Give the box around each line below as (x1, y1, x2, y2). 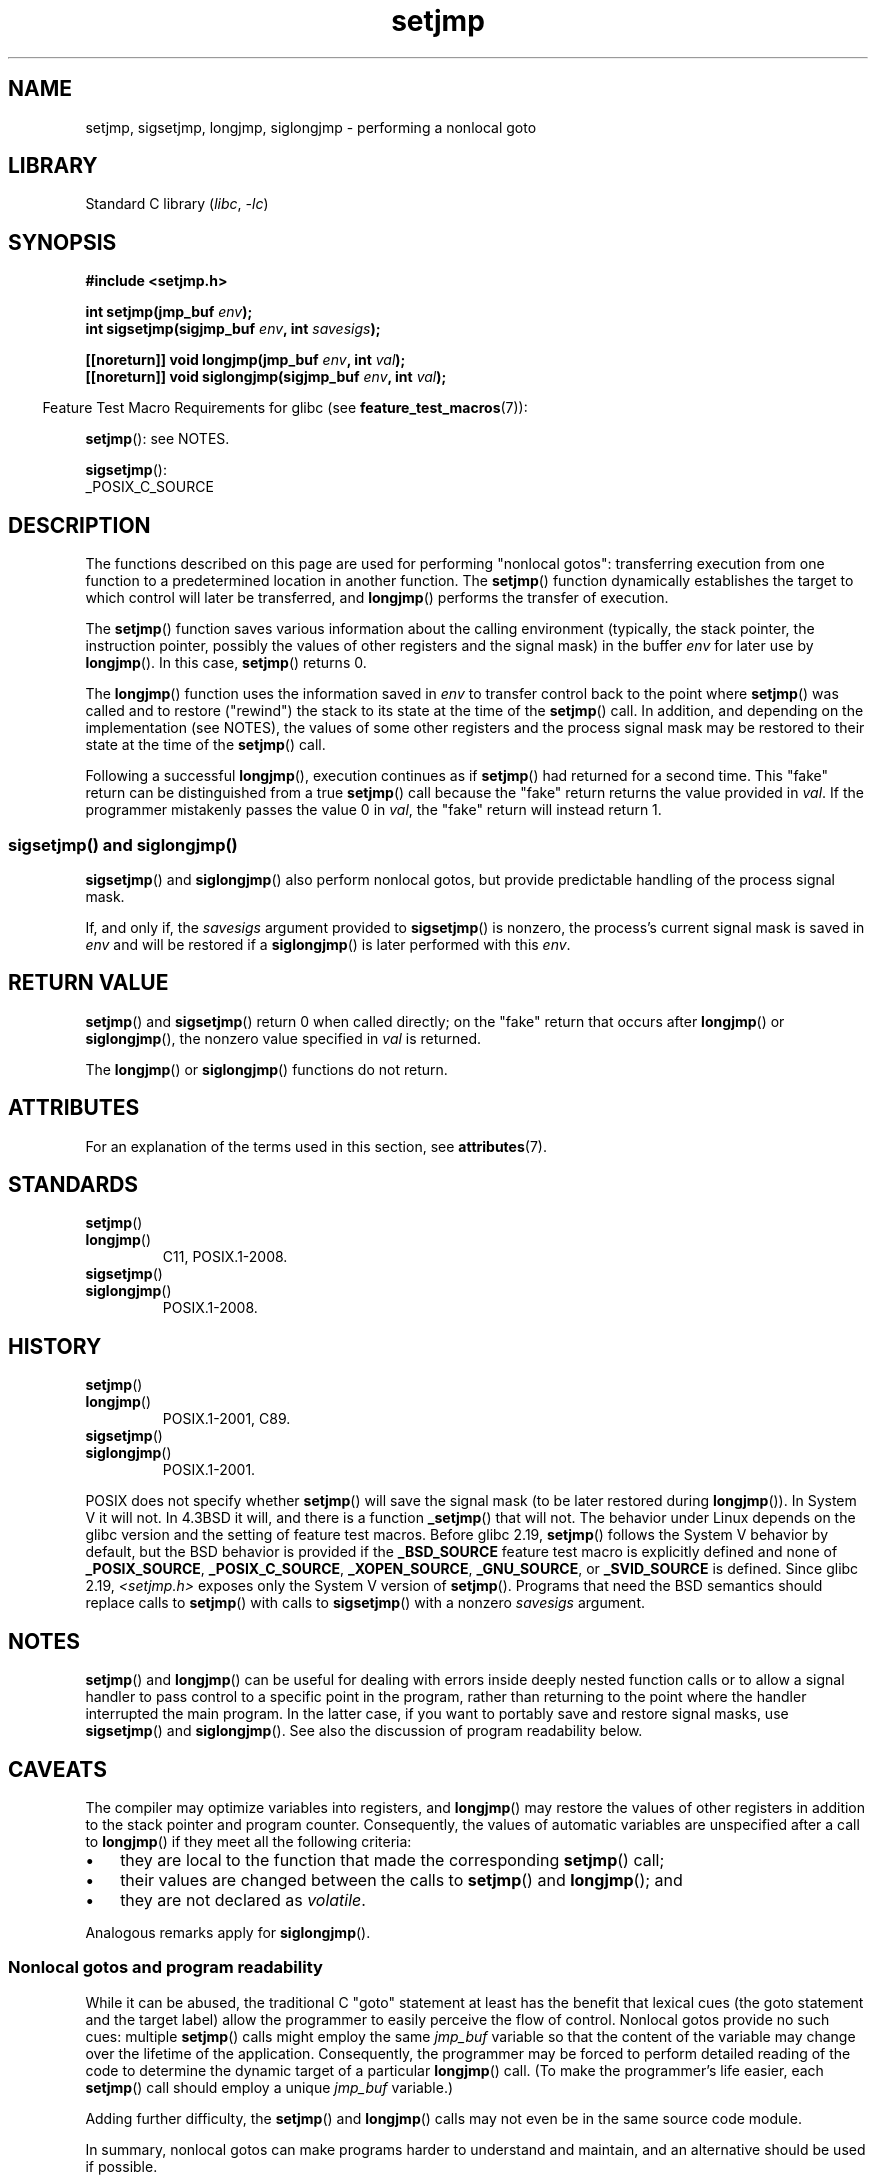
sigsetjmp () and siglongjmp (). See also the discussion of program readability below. (85, 1722, 643, 1740)
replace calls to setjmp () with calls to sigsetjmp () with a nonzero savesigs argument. (85, 1594, 645, 1612)
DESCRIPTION (8, 512, 151, 538)
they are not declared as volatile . (120, 1889, 366, 1910)
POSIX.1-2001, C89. (162, 1410, 291, 1428)
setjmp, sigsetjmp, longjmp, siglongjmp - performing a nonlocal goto (85, 118, 537, 136)
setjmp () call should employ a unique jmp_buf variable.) (85, 2078, 454, 2096)
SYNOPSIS (8, 229, 117, 255)
